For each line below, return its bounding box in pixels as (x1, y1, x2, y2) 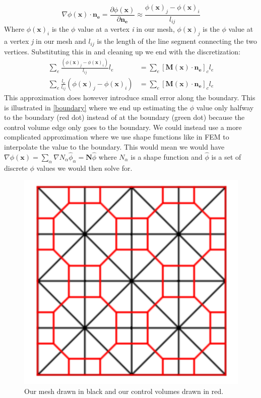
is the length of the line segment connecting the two (97, 36, 257, 46)
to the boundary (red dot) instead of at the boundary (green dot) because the (4, 112, 245, 122)
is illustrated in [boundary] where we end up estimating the (4, 102, 188, 112)
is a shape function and (130, 151, 203, 162)
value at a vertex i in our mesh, (78, 24, 175, 34)
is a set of (211, 151, 241, 162)
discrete (4, 162, 28, 173)
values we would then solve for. (36, 162, 133, 173)
